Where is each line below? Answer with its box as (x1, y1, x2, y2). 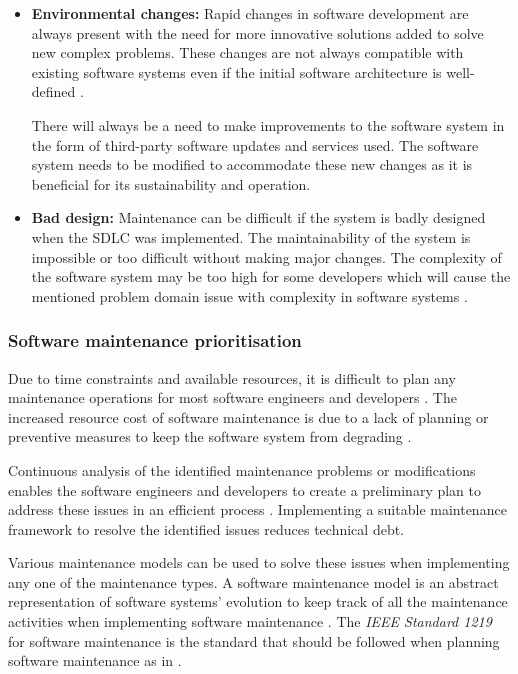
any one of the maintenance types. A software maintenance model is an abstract (8, 571, 499, 592)
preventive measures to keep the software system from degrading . (8, 426, 412, 447)
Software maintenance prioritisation (8, 328, 302, 353)
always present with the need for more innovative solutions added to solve (31, 22, 484, 43)
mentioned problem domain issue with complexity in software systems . (31, 285, 468, 306)
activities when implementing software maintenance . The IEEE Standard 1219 (8, 611, 492, 632)
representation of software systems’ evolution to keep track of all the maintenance (8, 591, 508, 612)
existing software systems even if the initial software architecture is (31, 61, 442, 82)
